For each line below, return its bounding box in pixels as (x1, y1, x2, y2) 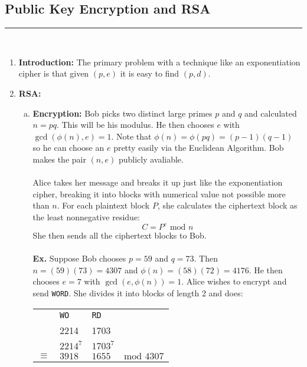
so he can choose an (32, 141, 104, 154)
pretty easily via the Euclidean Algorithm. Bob (113, 141, 284, 154)
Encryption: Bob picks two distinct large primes (32, 107, 213, 119)
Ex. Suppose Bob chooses (32, 252, 126, 264)
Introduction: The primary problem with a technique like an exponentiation (18, 55, 301, 68)
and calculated (244, 107, 297, 119)
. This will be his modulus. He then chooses (56, 118, 214, 131)
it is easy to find (120, 67, 179, 80)
